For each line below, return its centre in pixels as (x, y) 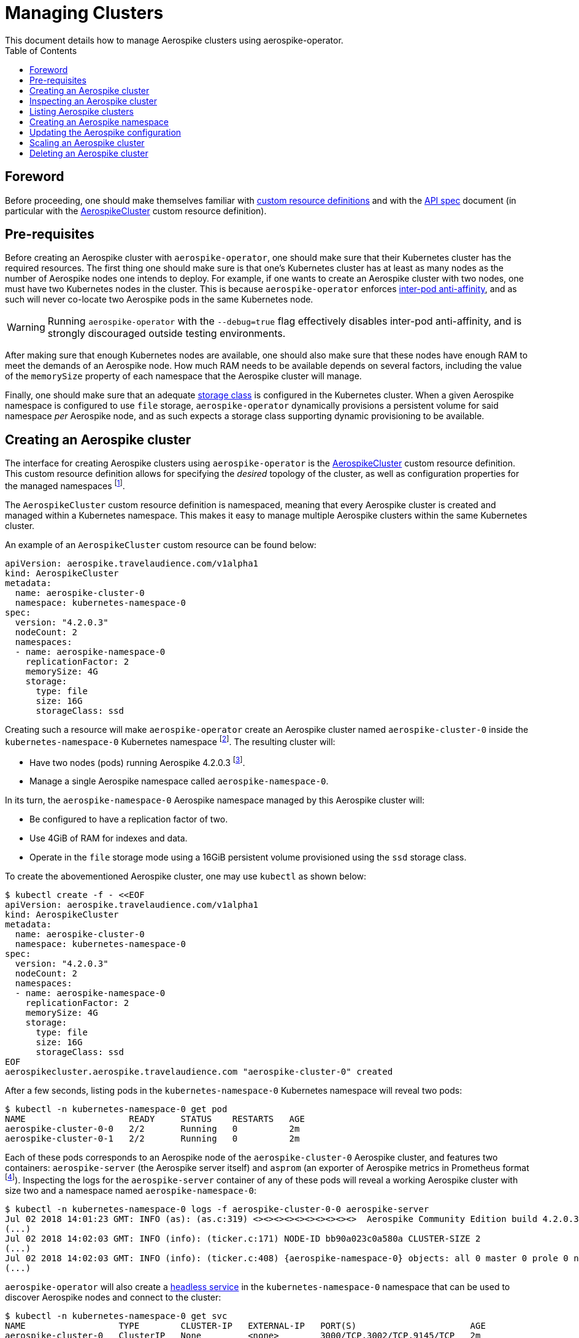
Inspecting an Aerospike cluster (93, 101)
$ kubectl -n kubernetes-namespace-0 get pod (116, 1109)
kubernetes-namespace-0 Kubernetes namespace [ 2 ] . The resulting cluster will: (170, 741)
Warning (26, 327)
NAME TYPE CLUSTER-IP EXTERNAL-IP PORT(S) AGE (245, 1325)
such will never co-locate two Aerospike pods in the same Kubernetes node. (159, 300)
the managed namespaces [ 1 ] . (65, 485)
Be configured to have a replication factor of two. (129, 819)
